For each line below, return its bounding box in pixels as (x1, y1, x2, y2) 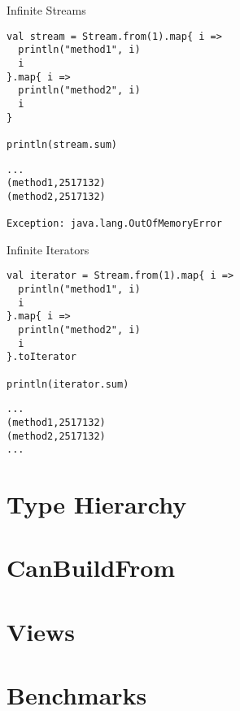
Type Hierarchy (7, 488, 187, 521)
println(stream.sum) (7, 138, 118, 150)
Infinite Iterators (7, 241, 89, 258)
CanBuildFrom (7, 551, 176, 584)
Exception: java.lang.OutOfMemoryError (7, 218, 222, 230)
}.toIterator (7, 351, 76, 363)
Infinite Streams (7, 2, 86, 18)
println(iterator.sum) (7, 378, 129, 390)
